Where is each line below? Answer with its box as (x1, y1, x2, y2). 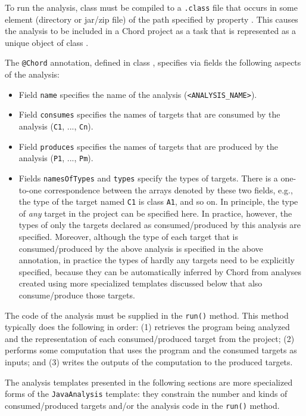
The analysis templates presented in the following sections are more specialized (5, 375, 293, 388)
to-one (18, 183, 42, 196)
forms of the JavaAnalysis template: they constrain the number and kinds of (5, 387, 288, 400)
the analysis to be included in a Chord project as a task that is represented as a (5, 24, 296, 37)
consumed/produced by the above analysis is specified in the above (18, 242, 263, 254)
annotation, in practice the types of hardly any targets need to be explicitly (18, 254, 295, 266)
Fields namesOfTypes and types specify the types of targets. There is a (18, 171, 278, 184)
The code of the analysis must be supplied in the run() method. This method (5, 309, 289, 321)
